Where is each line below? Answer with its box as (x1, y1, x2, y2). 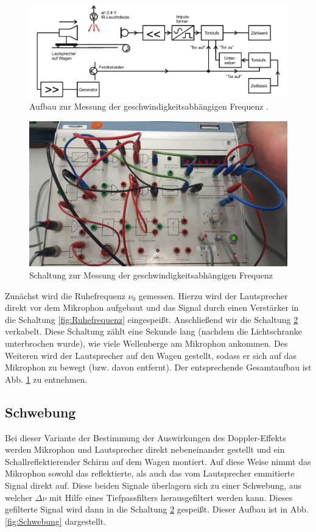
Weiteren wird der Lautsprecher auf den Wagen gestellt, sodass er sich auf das (5, 349, 297, 361)
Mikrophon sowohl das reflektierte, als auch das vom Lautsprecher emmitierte (5, 467, 295, 480)
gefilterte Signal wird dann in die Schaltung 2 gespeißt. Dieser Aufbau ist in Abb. (5, 503, 309, 516)
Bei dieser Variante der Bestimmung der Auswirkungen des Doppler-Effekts (5, 431, 286, 444)
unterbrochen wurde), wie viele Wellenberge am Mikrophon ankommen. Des (5, 337, 288, 349)
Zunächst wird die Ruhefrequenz (5, 289, 125, 302)
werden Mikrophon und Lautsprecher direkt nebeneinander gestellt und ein (5, 443, 285, 456)
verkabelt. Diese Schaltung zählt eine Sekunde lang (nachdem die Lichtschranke (5, 325, 302, 338)
